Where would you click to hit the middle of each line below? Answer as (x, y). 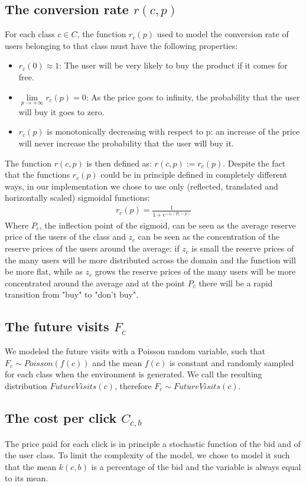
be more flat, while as (44, 271)
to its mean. (27, 478)
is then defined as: (119, 163)
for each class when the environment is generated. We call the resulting (134, 374)
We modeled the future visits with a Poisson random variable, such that (135, 351)
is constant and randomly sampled (232, 362)
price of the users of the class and (65, 237)
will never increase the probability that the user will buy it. (126, 143)
